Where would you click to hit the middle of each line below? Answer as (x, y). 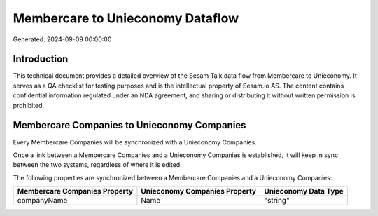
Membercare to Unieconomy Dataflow (126, 18)
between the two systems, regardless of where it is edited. (97, 165)
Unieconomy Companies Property (199, 191)
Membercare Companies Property (75, 191)
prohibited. (29, 105)
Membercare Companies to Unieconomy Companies (129, 125)
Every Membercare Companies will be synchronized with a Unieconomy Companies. (135, 142)
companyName (42, 201)
